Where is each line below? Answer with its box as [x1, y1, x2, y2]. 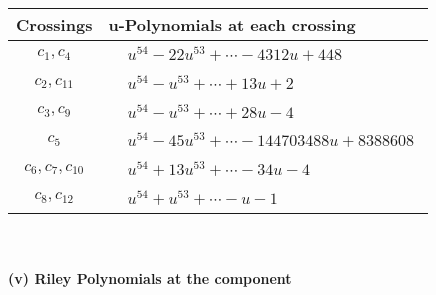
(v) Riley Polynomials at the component [8, 268, 292, 289]
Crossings [16, 13, 93, 36]
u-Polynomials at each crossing [108, 13, 356, 36]
